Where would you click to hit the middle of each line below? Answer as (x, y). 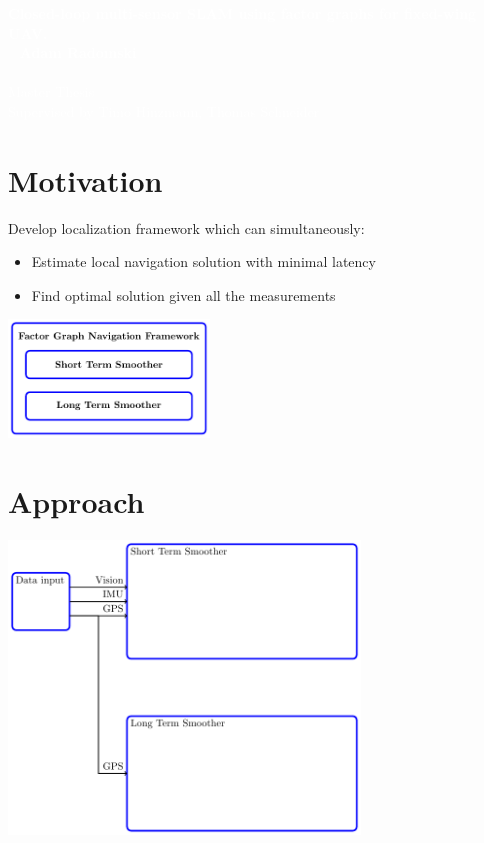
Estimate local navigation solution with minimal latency (203, 261)
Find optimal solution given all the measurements (183, 294)
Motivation (85, 179)
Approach (76, 501)
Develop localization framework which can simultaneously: (186, 227)
